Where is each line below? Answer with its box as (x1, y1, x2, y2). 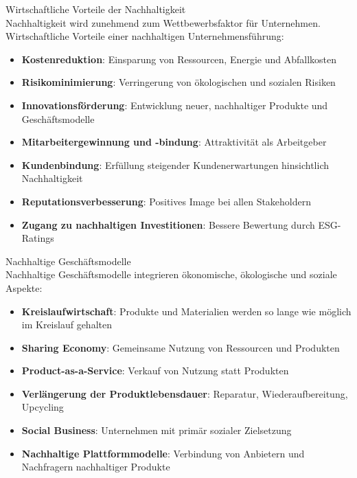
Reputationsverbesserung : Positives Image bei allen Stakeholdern (21, 194, 312, 208)
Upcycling (21, 400, 64, 414)
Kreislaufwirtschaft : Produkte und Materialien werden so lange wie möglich (21, 304, 352, 318)
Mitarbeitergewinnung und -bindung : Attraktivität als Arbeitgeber (21, 135, 327, 149)
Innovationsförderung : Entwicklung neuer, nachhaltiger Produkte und (21, 98, 328, 112)
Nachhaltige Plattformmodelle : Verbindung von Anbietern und (21, 446, 305, 460)
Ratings (21, 231, 54, 245)
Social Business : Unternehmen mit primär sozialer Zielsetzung (21, 423, 292, 437)
